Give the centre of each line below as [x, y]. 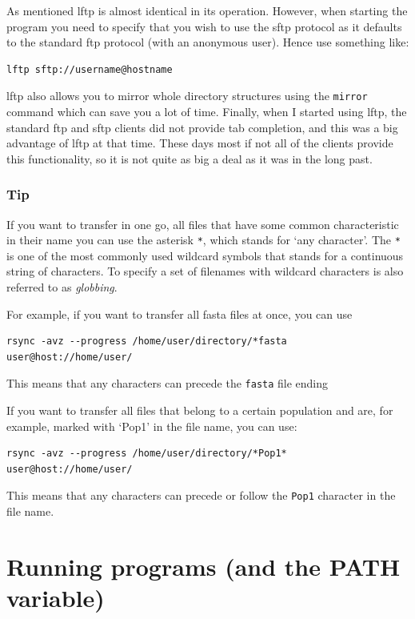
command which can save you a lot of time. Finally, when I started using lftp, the [207, 112]
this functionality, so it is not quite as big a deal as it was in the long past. [190, 158]
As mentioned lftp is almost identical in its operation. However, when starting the [207, 10]
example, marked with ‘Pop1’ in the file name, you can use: [152, 426]
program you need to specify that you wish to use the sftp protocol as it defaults [204, 26]
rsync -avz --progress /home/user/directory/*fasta [147, 342]
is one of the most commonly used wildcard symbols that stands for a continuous [205, 255]
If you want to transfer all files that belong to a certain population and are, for [200, 410]
